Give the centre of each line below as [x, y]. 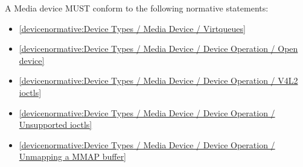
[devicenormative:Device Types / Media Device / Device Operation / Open [158, 49]
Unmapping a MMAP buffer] [73, 156]
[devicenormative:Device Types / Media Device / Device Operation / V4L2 [158, 80]
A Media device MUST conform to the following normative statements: [137, 8]
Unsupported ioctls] [56, 124]
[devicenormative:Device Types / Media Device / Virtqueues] [132, 28]
